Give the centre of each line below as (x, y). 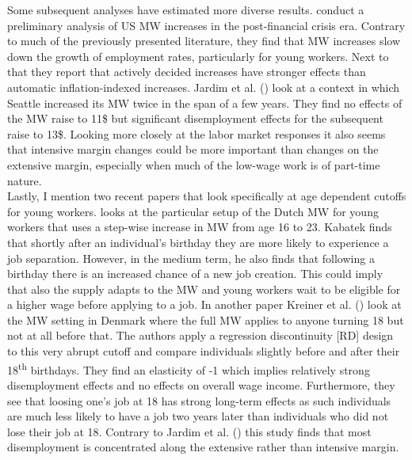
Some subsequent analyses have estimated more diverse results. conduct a (186, 10)
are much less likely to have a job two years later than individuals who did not (198, 416)
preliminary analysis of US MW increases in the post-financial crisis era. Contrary (206, 25)
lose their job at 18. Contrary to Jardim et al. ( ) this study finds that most (189, 431)
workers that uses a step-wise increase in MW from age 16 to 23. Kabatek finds (200, 227)
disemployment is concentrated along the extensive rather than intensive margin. (203, 447)
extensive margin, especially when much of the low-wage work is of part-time (194, 164)
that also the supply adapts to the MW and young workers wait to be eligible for (204, 289)
